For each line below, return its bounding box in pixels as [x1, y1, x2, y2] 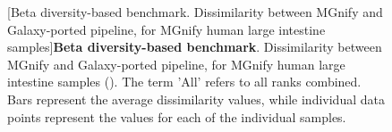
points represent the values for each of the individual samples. [7, 107, 346, 126]
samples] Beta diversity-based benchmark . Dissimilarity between [7, 37, 382, 56]
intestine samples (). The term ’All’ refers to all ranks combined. [7, 72, 362, 91]
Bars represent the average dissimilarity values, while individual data [7, 89, 385, 108]
